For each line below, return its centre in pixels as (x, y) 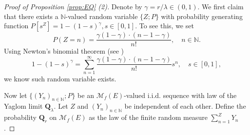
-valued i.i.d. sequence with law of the (180, 95)
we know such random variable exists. (60, 78)
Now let (16, 95)
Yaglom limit (23, 106)
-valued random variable (102, 16)
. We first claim (221, 6)
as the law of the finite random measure (148, 117)
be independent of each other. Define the (185, 106)
